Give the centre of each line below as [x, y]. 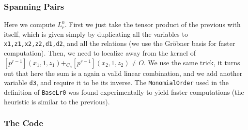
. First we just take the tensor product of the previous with [153, 24]
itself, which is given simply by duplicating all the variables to [96, 34]
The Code [24, 123]
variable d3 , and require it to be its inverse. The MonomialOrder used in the [116, 82]
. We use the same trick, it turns [192, 62]
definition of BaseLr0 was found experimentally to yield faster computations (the [124, 92]
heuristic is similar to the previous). [57, 101]
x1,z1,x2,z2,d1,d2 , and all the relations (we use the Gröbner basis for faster [120, 43]
